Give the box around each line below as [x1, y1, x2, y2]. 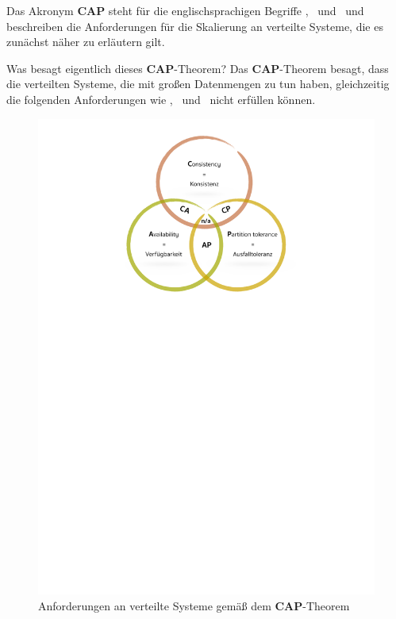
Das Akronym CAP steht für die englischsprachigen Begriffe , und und [6, 2, 364, 18]
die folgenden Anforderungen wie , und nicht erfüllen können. [6, 90, 316, 107]
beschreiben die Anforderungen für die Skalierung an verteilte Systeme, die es [6, 17, 383, 34]
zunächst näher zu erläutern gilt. [6, 33, 165, 50]
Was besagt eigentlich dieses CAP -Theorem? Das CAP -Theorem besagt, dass [6, 60, 389, 76]
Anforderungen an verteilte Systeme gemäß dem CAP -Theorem [38, 597, 350, 613]
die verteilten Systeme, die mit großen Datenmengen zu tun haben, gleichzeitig [6, 75, 390, 92]
